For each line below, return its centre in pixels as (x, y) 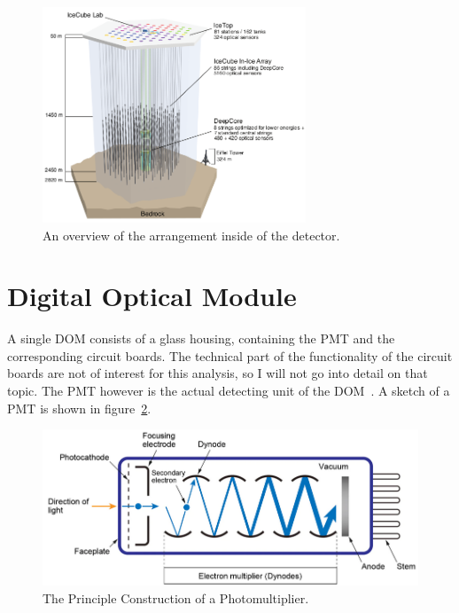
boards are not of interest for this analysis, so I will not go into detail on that (218, 373)
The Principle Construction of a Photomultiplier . (176, 597)
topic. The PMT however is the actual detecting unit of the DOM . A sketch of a (229, 390)
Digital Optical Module (152, 296)
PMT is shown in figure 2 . (79, 408)
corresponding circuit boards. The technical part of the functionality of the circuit (230, 355)
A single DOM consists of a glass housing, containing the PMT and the (201, 338)
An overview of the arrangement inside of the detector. (191, 235)
